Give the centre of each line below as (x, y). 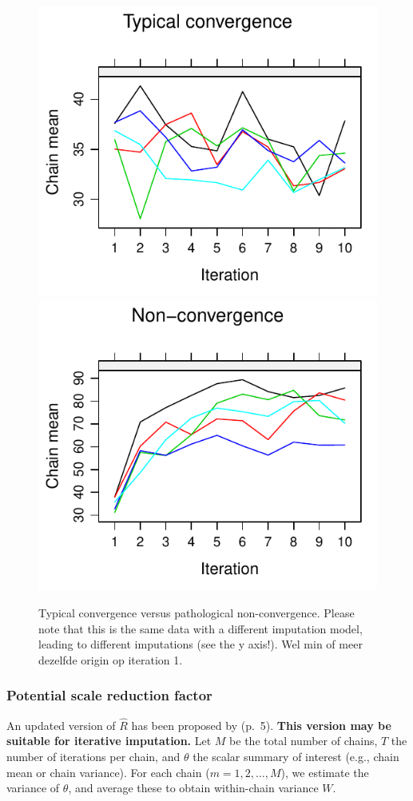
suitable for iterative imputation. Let (109, 741)
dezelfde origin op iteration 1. (111, 659)
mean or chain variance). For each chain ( (108, 772)
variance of (33, 788)
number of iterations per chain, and (93, 757)
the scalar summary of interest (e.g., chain (296, 757)
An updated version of (61, 725)
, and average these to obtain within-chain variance (193, 788)
